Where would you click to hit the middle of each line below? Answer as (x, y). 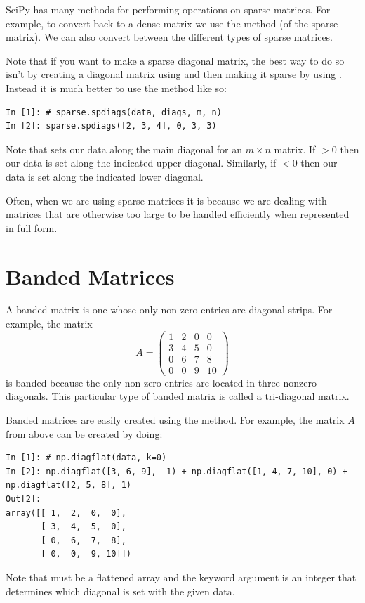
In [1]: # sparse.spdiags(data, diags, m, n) (114, 112)
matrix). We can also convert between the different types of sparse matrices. (170, 37)
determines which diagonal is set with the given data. (120, 591)
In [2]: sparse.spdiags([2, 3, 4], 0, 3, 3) (111, 126)
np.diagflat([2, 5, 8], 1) (68, 485)
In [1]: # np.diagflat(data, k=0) (86, 458)
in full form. (32, 227)
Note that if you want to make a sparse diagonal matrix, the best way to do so (175, 60)
